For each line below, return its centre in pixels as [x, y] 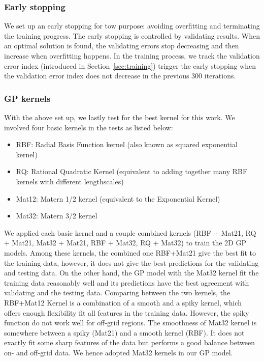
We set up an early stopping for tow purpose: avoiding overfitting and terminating [132, 26]
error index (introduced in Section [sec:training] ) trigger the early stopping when [130, 65]
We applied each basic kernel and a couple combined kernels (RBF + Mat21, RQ [130, 232]
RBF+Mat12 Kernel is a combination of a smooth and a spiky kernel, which [123, 302]
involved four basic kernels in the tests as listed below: [89, 127]
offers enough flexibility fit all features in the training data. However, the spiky [127, 312]
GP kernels [27, 98]
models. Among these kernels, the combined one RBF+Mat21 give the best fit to [130, 252]
